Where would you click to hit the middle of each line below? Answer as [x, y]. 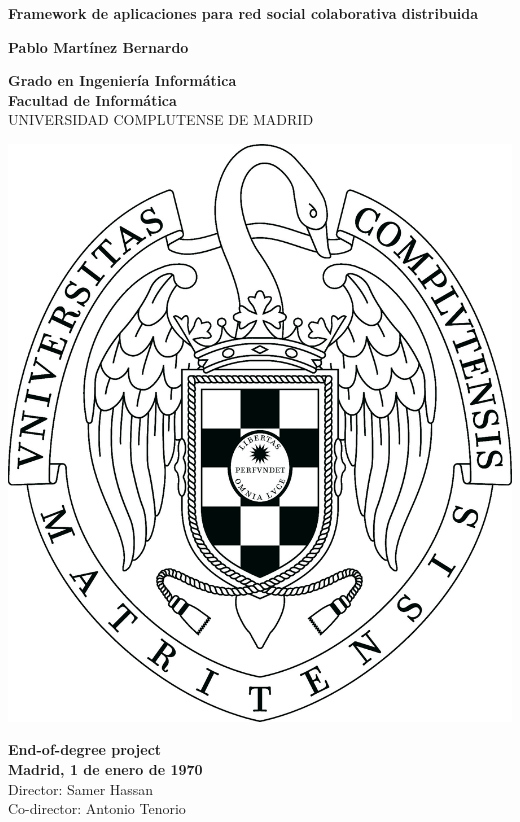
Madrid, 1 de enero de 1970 [105, 769]
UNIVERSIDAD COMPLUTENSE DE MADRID [161, 119]
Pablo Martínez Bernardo [98, 46]
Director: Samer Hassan [81, 788]
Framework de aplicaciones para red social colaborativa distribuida [243, 13]
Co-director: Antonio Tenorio [97, 808]
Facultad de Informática [92, 99]
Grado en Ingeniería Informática [122, 80]
